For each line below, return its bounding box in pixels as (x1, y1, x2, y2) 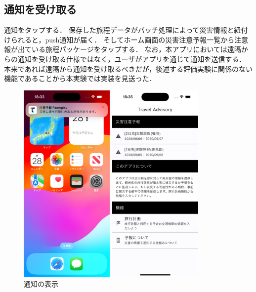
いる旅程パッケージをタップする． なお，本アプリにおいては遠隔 (31, 44, 241, 54)
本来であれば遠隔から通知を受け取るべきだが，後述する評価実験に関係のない (4, 63, 253, 74)
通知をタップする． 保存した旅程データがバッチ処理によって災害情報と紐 (4, 25, 241, 35)
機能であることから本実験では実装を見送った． (4, 73, 156, 83)
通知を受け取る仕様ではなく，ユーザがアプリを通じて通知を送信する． (17, 53, 246, 64)
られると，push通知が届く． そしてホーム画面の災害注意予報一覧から (10, 34, 235, 44)
